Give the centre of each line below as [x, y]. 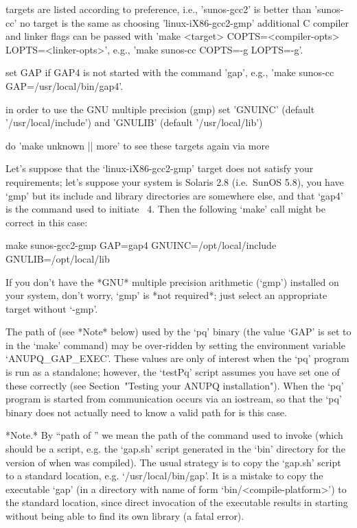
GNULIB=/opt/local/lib [58, 258]
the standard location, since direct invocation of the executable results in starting [177, 502]
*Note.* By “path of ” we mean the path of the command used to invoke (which [174, 435]
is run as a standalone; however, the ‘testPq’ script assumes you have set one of [173, 372]
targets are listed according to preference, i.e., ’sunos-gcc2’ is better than [159, 9]
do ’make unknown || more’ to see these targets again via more [138, 145]
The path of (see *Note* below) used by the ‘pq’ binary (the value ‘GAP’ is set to [178, 332]
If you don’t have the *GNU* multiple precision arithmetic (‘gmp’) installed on [172, 281]
